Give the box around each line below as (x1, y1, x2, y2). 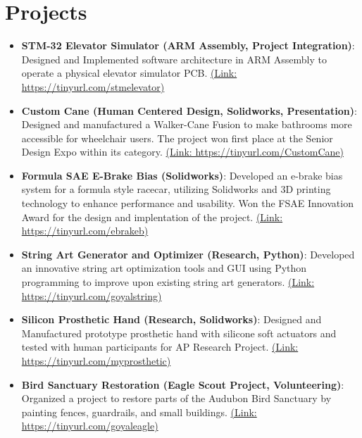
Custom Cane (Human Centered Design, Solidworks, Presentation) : (21, 103, 357, 118)
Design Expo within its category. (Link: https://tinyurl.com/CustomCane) (21, 144, 344, 159)
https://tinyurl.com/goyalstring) (21, 288, 162, 303)
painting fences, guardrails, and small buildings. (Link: (21, 404, 257, 419)
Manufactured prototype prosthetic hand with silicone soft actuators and (21, 325, 337, 340)
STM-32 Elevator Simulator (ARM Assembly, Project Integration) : (21, 38, 355, 53)
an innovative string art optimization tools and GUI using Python (21, 261, 307, 275)
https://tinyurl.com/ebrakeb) (21, 223, 149, 238)
